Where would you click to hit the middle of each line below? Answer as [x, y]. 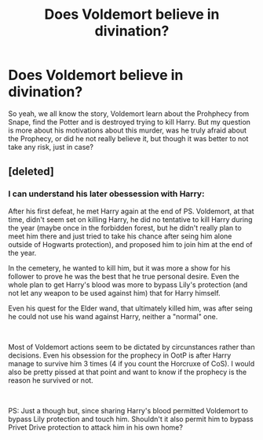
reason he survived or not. [51, 380]
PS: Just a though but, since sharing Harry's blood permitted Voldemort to [128, 410]
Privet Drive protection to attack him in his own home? [95, 427]
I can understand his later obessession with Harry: [106, 194]
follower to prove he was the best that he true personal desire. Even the [124, 276]
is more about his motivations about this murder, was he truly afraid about [128, 130]
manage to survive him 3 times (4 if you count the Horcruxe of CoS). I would [131, 363]
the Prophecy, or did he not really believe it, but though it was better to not [128, 138]
